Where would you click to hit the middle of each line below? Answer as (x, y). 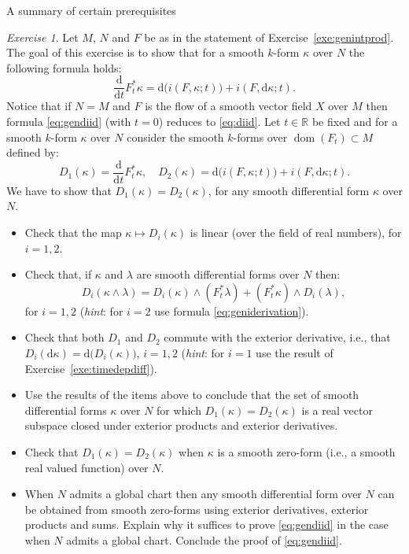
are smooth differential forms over (218, 274)
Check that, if (58, 274)
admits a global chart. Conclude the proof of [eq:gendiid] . (204, 539)
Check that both (64, 337)
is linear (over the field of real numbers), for (296, 233)
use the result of (295, 353)
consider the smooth (175, 137)
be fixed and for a (355, 122)
